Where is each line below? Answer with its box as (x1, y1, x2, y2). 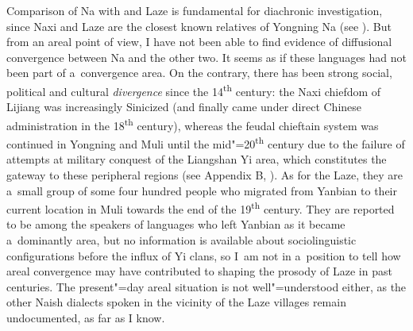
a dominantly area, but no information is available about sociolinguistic (6, 231, 357, 248)
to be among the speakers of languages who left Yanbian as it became (6, 216, 345, 233)
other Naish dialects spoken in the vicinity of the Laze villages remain (6, 294, 346, 310)
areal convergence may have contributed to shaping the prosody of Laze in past (6, 263, 392, 279)
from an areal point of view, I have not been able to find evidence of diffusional (6, 33, 392, 50)
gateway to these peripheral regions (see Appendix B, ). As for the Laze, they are (6, 166, 403, 183)
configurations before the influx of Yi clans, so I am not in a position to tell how (6, 247, 401, 264)
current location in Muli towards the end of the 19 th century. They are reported (6, 198, 395, 217)
